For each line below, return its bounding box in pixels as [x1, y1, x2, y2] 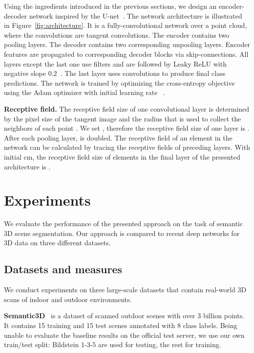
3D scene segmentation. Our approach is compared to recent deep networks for [4, 228, 240, 238]
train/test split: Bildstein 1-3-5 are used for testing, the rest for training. [4, 339, 221, 350]
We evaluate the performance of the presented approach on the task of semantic [4, 218, 243, 229]
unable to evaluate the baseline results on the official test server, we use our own [4, 329, 245, 340]
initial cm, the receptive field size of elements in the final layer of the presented [4, 151, 240, 162]
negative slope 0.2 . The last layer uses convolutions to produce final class [4, 68, 226, 78]
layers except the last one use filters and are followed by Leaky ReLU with [4, 58, 227, 69]
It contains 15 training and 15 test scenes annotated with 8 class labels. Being [4, 320, 237, 330]
